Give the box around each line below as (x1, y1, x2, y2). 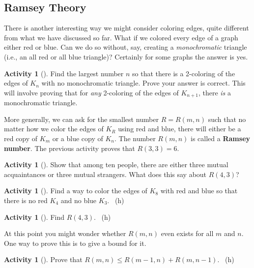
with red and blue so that (160, 185, 238, 196)
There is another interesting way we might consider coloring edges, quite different (4, 23, 249, 33)
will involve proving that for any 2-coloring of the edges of (4, 87, 179, 97)
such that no (208, 114, 246, 124)
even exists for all (161, 228, 214, 238)
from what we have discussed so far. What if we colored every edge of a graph (4, 32, 238, 42)
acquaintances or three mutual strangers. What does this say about (4, 169, 207, 179)
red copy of (4, 133, 38, 143)
